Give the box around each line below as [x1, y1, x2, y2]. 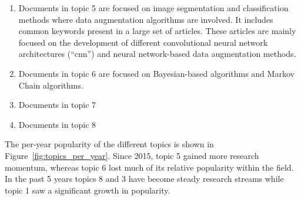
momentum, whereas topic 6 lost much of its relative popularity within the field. [5, 161, 294, 173]
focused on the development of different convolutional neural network [18, 36, 268, 48]
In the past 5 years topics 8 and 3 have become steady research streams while [5, 172, 284, 185]
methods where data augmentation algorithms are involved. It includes [18, 13, 273, 25]
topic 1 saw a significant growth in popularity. [5, 184, 170, 196]
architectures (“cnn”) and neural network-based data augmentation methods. [18, 48, 296, 60]
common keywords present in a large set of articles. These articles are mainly [18, 25, 296, 37]
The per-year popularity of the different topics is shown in [5, 138, 214, 150]
